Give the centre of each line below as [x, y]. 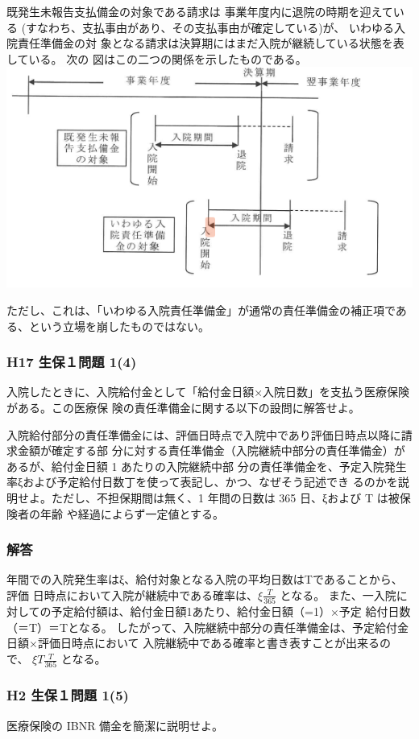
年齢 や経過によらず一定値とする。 [132, 513]
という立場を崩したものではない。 [119, 326]
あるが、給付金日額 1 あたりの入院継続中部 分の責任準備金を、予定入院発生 [207, 466]
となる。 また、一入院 [338, 595]
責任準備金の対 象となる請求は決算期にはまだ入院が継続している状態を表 [211, 43]
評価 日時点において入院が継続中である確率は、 [133, 595]
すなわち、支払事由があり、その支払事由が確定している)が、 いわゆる [210, 27]
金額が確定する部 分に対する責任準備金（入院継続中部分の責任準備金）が [211, 450]
